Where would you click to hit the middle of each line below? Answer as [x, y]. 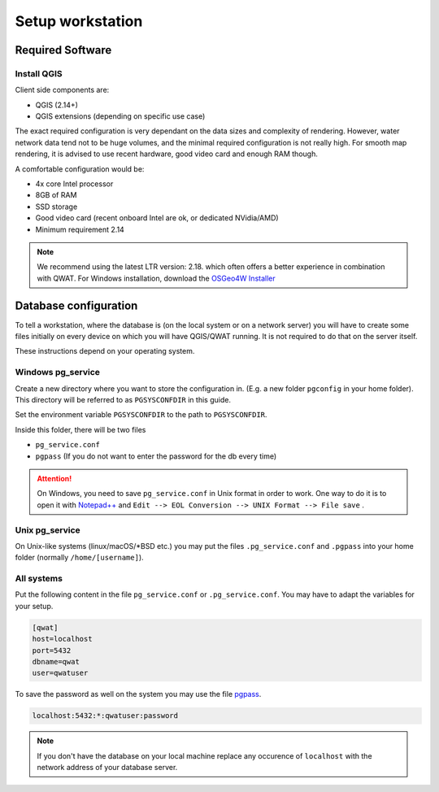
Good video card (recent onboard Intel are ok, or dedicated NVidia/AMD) [157, 218]
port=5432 [52, 650]
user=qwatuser [60, 673]
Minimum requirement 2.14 [80, 229]
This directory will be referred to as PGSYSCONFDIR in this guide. [123, 400]
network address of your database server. [107, 768]
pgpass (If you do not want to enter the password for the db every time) [156, 456]
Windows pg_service [58, 372]
